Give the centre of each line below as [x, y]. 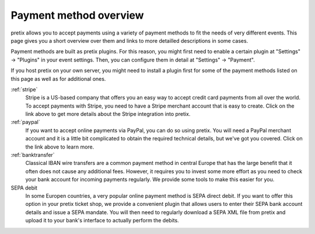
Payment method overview [77, 15]
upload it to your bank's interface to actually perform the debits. [102, 221]
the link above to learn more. [60, 147]
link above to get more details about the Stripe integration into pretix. [108, 114]
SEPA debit [24, 188]
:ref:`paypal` [25, 122]
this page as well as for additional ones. [58, 78]
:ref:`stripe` [24, 89]
